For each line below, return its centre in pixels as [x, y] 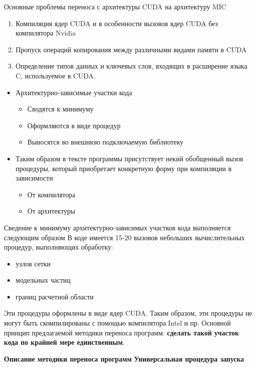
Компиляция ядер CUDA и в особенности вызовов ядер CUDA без [117, 23]
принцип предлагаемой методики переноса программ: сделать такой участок [122, 332]
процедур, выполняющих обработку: [59, 247]
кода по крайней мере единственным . [64, 342]
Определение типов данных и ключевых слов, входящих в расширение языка [131, 66]
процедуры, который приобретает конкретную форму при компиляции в [124, 168]
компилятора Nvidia [46, 33]
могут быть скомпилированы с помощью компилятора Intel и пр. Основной [118, 323]
